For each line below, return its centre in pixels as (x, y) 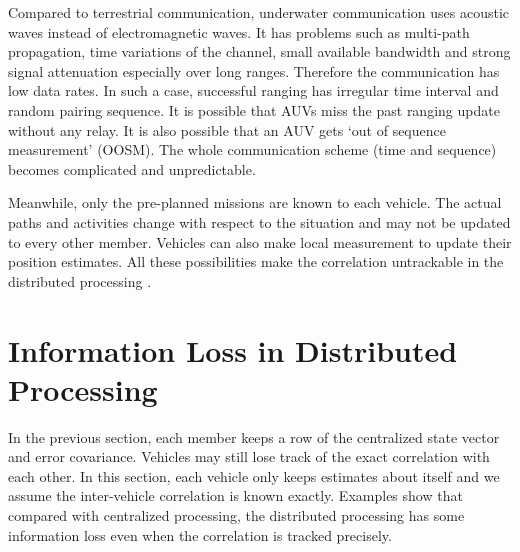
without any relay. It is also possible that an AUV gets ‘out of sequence (227, 129)
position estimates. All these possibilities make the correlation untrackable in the (256, 261)
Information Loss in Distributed (233, 349)
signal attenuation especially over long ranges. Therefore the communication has (254, 70)
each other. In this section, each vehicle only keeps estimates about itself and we (254, 475)
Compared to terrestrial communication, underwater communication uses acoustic (259, 12)
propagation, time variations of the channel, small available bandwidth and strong (259, 51)
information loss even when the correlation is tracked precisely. (200, 534)
